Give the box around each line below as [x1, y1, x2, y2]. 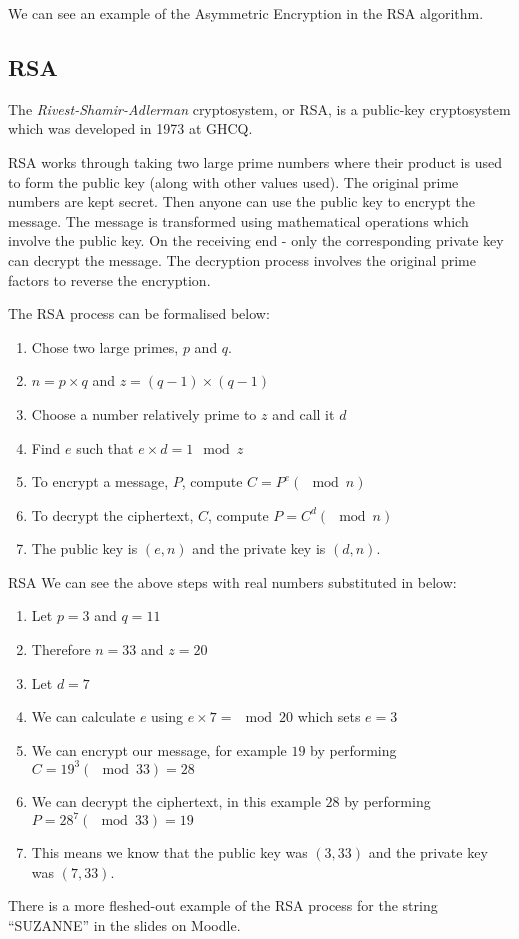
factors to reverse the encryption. [8, 269, 211, 290]
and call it [272, 403, 335, 424]
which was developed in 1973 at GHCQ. [8, 118, 253, 139]
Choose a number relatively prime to [31, 403, 257, 424]
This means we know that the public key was [31, 842, 308, 863]
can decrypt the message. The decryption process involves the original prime [8, 249, 476, 270]
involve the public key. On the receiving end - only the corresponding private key [8, 230, 504, 251]
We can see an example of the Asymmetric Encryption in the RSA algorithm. [8, 3, 484, 23]
